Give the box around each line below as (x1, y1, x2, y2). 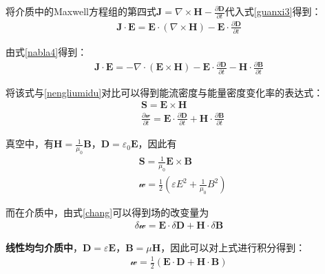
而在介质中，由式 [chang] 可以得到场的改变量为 (6, 205, 209, 220)
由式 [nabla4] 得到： (6, 45, 87, 59)
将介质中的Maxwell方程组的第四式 (6, 4, 156, 18)
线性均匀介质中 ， (6, 240, 83, 254)
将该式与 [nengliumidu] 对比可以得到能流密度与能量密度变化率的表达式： (6, 85, 324, 99)
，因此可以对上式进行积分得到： (160, 240, 306, 254)
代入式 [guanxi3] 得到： (224, 4, 322, 18)
